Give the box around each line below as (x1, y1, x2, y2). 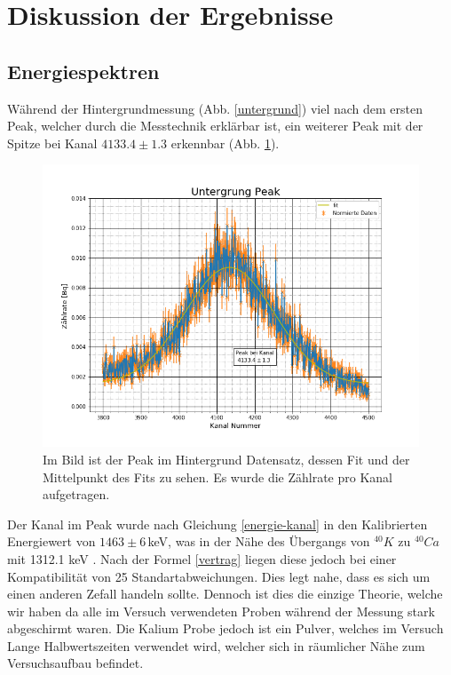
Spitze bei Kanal (7, 133, 98, 152)
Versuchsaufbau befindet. (7, 654, 144, 672)
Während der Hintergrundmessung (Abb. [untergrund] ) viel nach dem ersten (7, 99, 423, 117)
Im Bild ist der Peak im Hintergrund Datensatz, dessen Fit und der (43, 449, 410, 468)
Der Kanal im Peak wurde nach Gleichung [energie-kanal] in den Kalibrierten (7, 514, 428, 533)
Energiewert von (7, 532, 96, 551)
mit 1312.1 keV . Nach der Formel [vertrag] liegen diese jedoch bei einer (7, 549, 397, 568)
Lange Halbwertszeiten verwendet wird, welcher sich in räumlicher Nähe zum (7, 636, 425, 655)
